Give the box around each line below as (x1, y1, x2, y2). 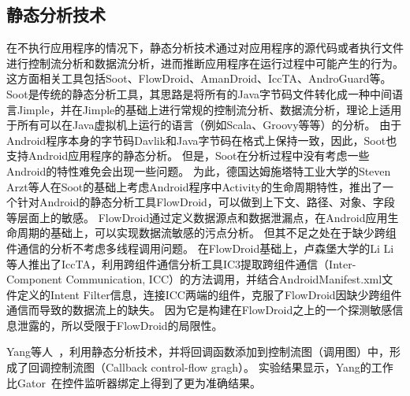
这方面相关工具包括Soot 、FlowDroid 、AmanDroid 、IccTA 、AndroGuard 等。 (6, 70, 392, 87)
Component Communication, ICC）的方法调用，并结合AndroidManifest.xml (6, 271, 382, 287)
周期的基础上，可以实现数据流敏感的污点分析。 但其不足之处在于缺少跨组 (17, 224, 397, 241)
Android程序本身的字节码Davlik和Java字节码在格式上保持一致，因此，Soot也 (6, 131, 397, 148)
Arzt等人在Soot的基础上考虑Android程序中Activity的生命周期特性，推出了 (6, 178, 382, 194)
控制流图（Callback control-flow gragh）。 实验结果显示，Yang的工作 (50, 359, 393, 376)
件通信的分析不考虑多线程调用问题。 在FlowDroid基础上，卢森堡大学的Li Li (6, 239, 394, 256)
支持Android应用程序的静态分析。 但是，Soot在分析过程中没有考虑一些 (6, 147, 370, 164)
